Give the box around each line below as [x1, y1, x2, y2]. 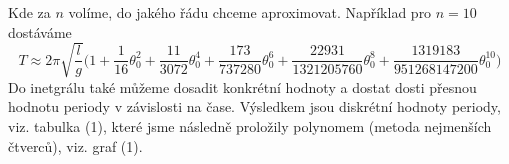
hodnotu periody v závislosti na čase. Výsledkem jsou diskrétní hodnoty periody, [8, 96, 501, 117]
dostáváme [8, 21, 72, 42]
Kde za [8, 2, 51, 22]
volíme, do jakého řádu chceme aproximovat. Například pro [68, 2, 432, 22]
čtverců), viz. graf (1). [8, 135, 143, 156]
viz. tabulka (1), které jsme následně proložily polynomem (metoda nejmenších [8, 115, 492, 136]
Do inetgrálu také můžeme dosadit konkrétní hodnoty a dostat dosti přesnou [8, 76, 477, 97]
